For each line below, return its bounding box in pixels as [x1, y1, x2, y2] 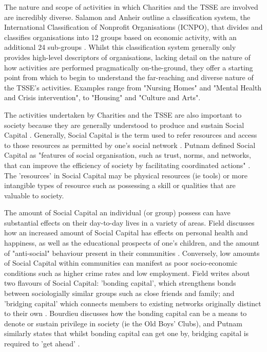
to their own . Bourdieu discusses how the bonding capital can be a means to [4, 308, 247, 319]
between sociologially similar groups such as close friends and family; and [4, 288, 235, 299]
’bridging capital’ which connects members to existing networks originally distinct [4, 298, 261, 308]
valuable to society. [4, 190, 64, 200]
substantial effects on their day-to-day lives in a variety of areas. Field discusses [4, 217, 255, 228]
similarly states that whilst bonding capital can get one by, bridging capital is [4, 328, 249, 339]
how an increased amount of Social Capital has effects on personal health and [4, 227, 248, 238]
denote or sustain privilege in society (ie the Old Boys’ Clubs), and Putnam [4, 318, 243, 328]
